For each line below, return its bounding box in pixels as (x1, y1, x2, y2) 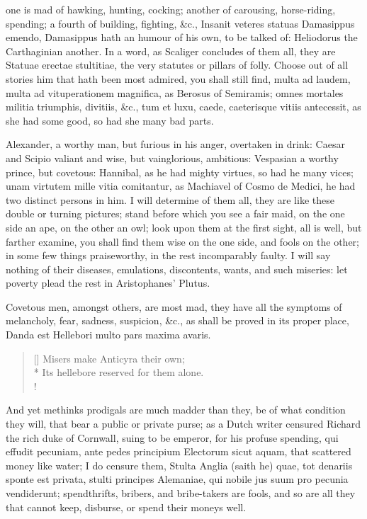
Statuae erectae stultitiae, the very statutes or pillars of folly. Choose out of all (6, 57, 349, 72)
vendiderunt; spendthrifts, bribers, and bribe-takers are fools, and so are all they (6, 486, 356, 500)
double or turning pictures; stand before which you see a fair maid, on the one (6, 206, 345, 221)
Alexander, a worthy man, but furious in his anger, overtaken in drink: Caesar (6, 137, 345, 152)
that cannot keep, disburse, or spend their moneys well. (6, 499, 247, 514)
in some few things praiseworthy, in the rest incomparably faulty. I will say (6, 248, 331, 263)
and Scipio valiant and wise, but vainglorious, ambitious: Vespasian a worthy (6, 150, 339, 165)
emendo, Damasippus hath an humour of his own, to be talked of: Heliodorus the (6, 30, 358, 45)
